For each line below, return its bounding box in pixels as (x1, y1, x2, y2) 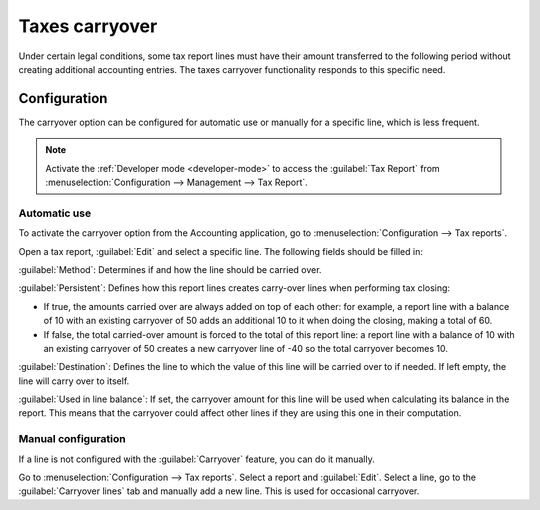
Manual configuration (18, 432, 126, 446)
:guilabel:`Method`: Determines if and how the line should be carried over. (18, 263, 322, 275)
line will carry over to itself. (18, 375, 130, 387)
